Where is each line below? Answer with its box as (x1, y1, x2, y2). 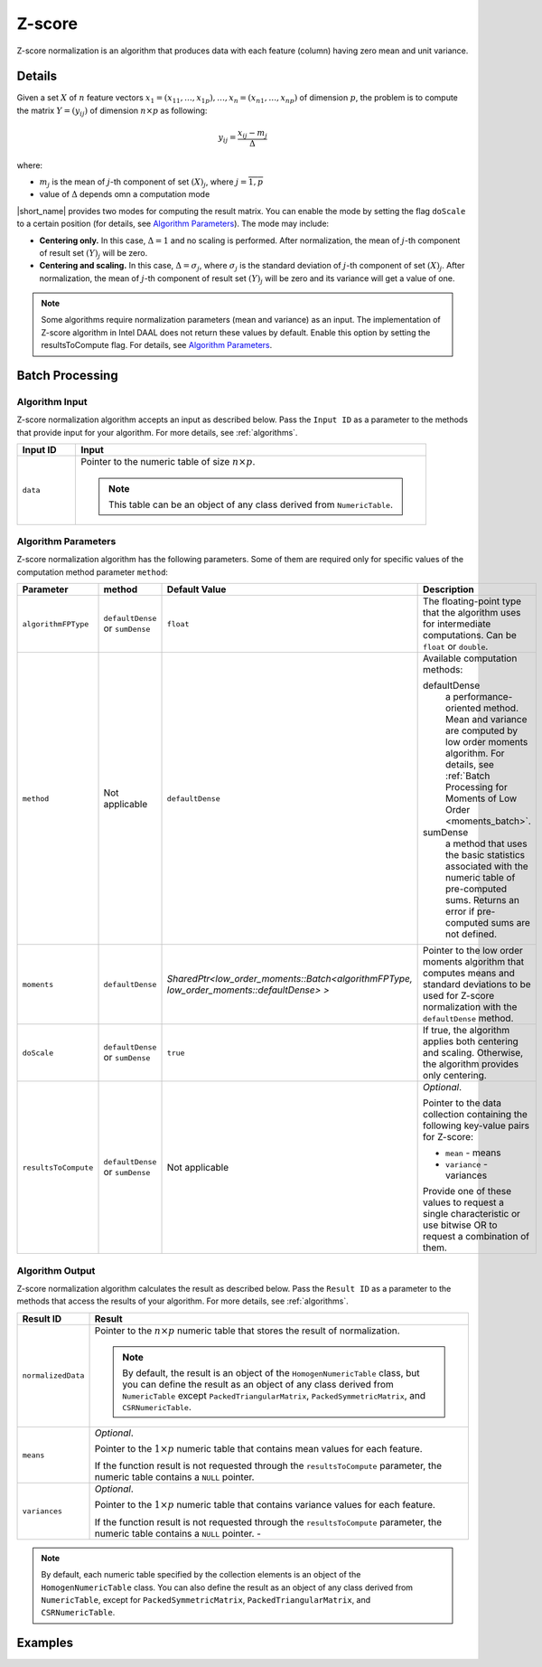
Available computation (423, 652, 518, 664)
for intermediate (423, 617, 491, 630)
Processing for (445, 781, 508, 794)
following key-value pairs (423, 1119, 530, 1132)
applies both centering (423, 1035, 519, 1048)
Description (423, 583, 474, 596)
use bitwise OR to (423, 1219, 498, 1231)
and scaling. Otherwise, (423, 1047, 524, 1060)
